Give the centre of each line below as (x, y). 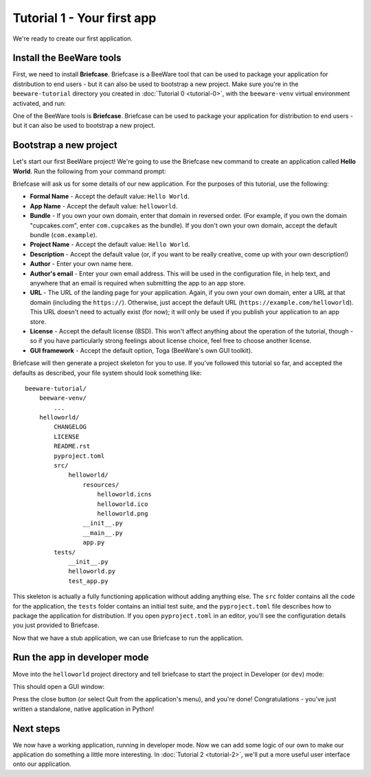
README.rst (72, 446)
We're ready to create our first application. (73, 39)
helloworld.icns (125, 494)
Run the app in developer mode (81, 658)
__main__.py (103, 533)
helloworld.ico (123, 504)
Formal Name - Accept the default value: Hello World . (110, 197)
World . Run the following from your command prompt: (89, 171)
